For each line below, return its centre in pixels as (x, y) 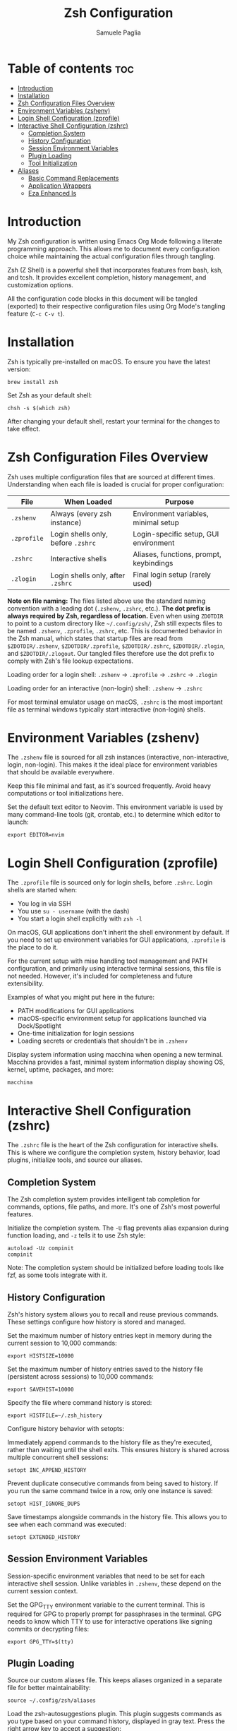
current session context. (43, 1591)
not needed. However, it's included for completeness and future (100, 976)
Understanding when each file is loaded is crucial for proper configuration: (116, 484)
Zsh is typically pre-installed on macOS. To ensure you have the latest (109, 361)
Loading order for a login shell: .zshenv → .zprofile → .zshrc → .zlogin (113, 674)
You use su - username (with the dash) (73, 911)
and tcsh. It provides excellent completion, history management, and (107, 277)
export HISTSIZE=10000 (41, 1356)
